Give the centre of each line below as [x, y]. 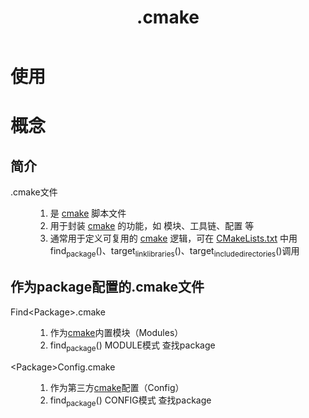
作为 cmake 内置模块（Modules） [116, 332]
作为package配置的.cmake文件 [107, 287]
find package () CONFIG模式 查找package [130, 401]
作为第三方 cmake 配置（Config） [117, 387]
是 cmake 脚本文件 [88, 213]
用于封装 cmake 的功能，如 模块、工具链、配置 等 [152, 226]
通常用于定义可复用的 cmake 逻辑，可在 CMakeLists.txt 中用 [173, 238]
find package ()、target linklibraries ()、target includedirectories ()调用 [174, 252]
